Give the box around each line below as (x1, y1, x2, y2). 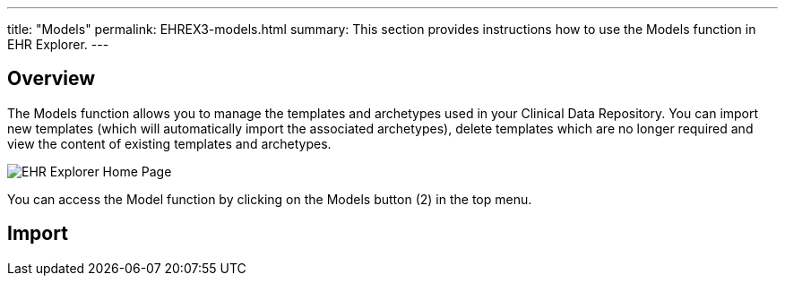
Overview (7, 67, 96, 90)
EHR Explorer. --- (7, 37, 109, 52)
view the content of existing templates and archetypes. (7, 135, 332, 151)
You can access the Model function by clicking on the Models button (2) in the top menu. (7, 191, 532, 207)
